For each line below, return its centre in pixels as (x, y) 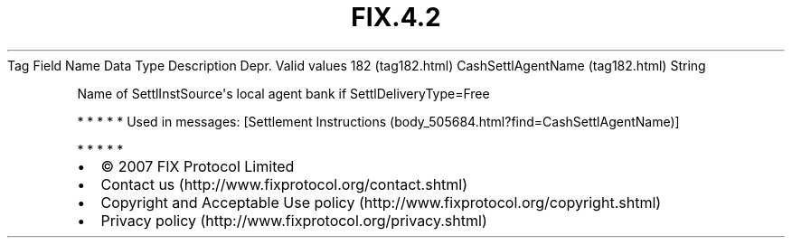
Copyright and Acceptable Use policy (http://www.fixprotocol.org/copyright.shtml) (381, 202)
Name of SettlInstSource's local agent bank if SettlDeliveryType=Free (283, 93)
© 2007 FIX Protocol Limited (198, 166)
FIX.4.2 (396, 17)
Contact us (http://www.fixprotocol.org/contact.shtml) (284, 184)
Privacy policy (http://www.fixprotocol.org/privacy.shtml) (294, 220)
